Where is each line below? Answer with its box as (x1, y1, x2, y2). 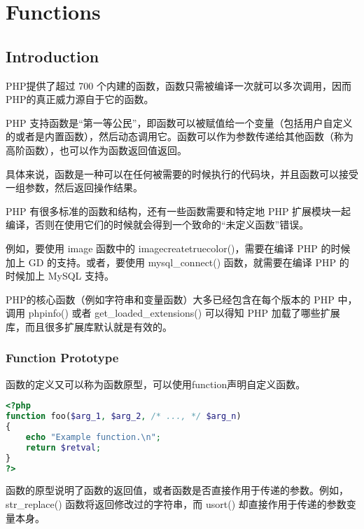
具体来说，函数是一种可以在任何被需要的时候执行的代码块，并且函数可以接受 (6, 166, 358, 181)
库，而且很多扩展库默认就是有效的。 (6, 319, 172, 334)
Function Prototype (6, 349, 119, 366)
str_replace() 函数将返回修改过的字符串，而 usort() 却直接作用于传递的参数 (6, 497, 346, 511)
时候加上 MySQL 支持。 (6, 268, 114, 283)
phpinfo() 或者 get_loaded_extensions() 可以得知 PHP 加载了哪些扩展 (28, 305, 340, 320)
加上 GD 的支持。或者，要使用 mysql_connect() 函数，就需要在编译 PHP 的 (6, 254, 349, 269)
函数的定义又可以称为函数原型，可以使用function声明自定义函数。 (6, 376, 306, 391)
